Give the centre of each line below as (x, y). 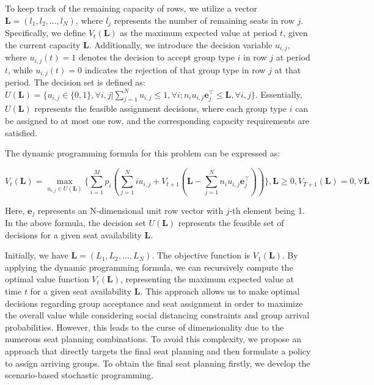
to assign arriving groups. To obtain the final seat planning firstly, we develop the (158, 363)
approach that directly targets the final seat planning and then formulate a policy (158, 350)
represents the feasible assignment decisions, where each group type (160, 108)
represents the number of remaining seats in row (204, 20)
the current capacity (43, 44)
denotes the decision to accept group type (156, 57)
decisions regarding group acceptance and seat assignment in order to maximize (154, 303)
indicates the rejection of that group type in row (175, 69)
